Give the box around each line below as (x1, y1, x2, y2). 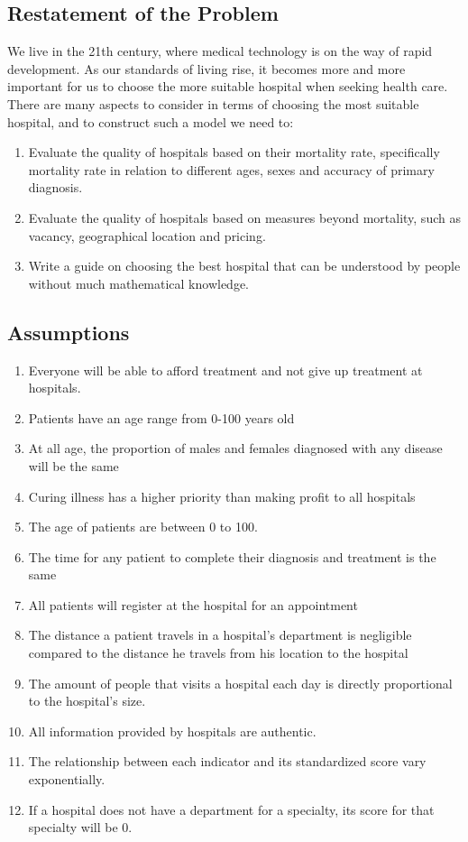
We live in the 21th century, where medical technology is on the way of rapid (7, 42, 433, 60)
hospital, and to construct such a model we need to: (7, 112, 294, 131)
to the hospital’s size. (28, 691, 146, 710)
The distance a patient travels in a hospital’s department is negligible (28, 625, 412, 644)
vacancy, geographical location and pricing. (28, 226, 266, 245)
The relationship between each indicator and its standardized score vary (28, 752, 427, 771)
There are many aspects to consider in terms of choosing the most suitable (7, 94, 419, 113)
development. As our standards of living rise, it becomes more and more (7, 59, 406, 78)
